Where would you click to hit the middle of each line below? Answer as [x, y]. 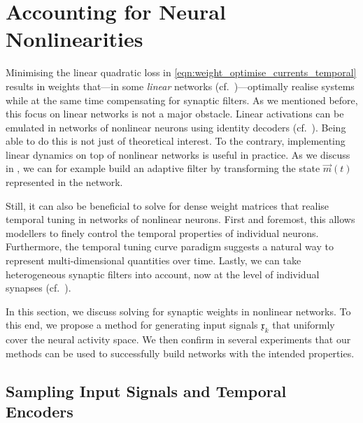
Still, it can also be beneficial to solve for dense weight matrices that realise [168, 205]
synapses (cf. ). [38, 288]
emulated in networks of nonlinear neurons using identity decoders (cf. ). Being [176, 127]
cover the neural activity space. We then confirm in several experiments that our [178, 339]
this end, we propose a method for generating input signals [132, 325]
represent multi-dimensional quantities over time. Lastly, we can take [154, 260]
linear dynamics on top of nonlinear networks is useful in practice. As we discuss [178, 154]
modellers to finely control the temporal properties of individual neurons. [162, 232]
